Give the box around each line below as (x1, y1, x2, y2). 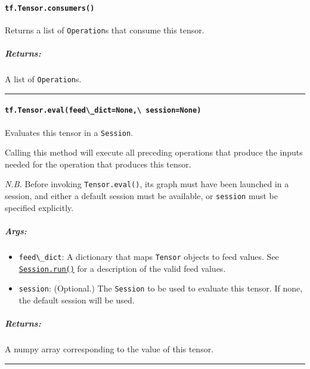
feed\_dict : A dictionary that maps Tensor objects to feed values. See (18, 250, 279, 262)
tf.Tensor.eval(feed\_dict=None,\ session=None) (5, 106, 201, 115)
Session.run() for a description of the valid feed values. (18, 262, 226, 274)
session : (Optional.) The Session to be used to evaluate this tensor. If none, (18, 282, 303, 294)
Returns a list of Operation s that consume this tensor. (5, 23, 204, 36)
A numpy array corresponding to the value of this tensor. (5, 343, 214, 355)
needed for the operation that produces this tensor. (5, 157, 191, 170)
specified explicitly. (5, 201, 74, 213)
